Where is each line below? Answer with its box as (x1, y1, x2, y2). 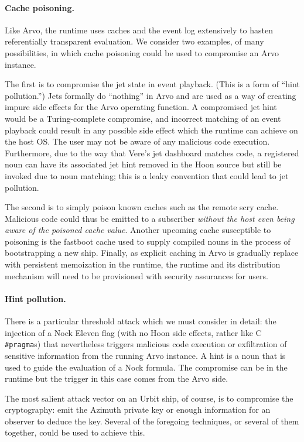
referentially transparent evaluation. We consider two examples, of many (5, 35, 264, 47)
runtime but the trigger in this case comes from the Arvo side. (5, 372, 228, 385)
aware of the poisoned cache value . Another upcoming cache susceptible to (5, 224, 271, 236)
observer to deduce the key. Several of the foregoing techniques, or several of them (5, 414, 299, 427)
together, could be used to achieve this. (5, 426, 145, 438)
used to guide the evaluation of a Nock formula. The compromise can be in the (5, 361, 288, 373)
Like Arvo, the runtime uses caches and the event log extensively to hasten (5, 23, 273, 36)
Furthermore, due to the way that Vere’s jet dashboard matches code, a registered (5, 146, 299, 159)
